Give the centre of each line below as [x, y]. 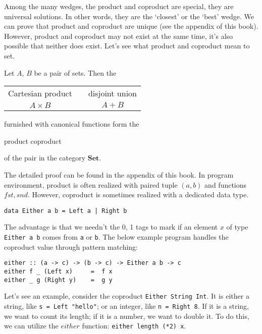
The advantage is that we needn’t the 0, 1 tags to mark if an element [111, 227]
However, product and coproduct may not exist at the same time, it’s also [119, 36]
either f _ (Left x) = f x [58, 271]
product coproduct [33, 141]
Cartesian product [40, 93]
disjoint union [113, 93]
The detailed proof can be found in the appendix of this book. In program [119, 174]
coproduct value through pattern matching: [71, 246]
